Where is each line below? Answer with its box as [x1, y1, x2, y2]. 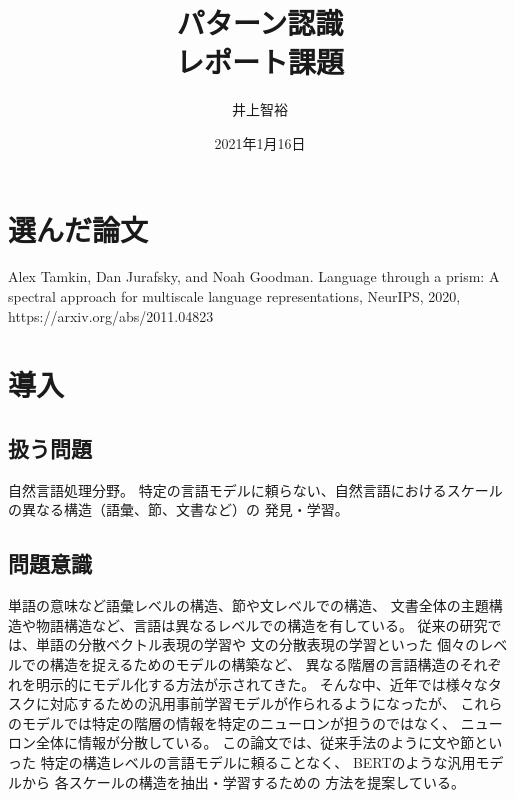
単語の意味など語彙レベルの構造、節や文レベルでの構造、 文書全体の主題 [8, 595, 489, 616]
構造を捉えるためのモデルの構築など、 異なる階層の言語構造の [49, 653, 460, 674]
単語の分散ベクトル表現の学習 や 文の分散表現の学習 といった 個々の [35, 634, 480, 655]
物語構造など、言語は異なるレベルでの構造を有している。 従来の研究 [35, 614, 488, 635]
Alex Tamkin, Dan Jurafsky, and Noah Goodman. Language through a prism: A [8, 266, 500, 287]
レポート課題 [175, 41, 344, 82]
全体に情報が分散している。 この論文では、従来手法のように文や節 [35, 732, 475, 753]
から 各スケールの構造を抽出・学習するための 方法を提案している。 [21, 771, 465, 792]
